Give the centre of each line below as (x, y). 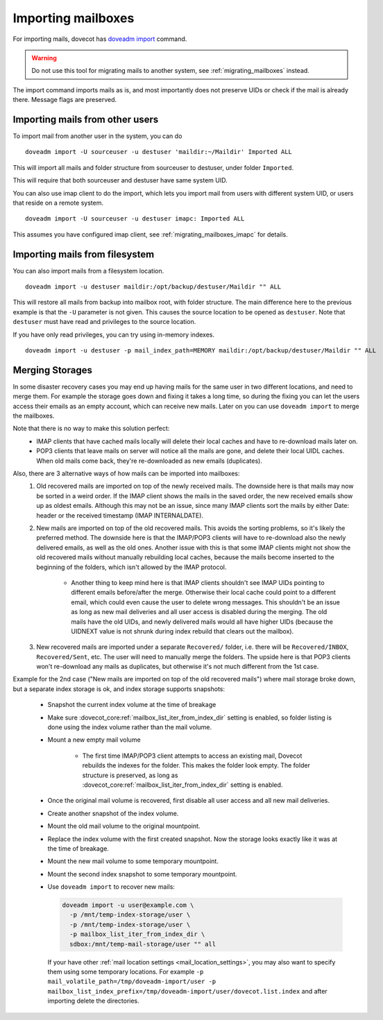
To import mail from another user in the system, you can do (97, 136)
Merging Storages (53, 370)
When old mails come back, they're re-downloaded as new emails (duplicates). (150, 461)
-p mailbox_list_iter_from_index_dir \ (137, 934)
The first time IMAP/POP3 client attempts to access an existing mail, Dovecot (192, 756)
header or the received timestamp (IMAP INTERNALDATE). (120, 515)
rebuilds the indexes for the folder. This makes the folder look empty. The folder (196, 765)
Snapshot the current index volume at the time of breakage (132, 705)
